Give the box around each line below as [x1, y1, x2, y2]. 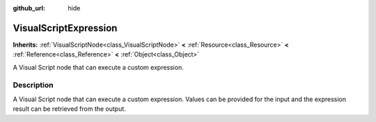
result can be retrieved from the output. [13, 105, 127, 113]
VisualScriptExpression [13, 22, 118, 34]
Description [13, 80, 54, 90]
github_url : [13, 4, 45, 12]
